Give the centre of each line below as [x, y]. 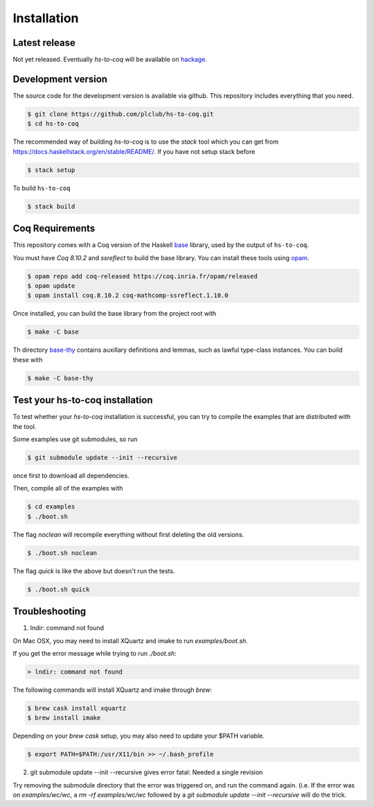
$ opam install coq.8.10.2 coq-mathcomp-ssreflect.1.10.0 [128, 296]
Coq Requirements [54, 229]
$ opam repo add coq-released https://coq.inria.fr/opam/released [142, 276]
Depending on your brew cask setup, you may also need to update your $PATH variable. [139, 736]
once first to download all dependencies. [71, 475]
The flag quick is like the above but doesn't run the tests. [94, 571]
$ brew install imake [64, 718]
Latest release [44, 43]
